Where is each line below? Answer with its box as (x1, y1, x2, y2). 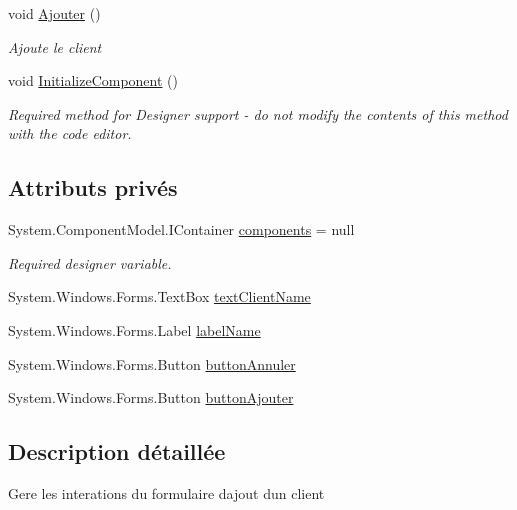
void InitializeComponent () (8, 70, 178, 91)
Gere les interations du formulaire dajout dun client (8, 482, 325, 503)
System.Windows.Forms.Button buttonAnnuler (8, 353, 296, 374)
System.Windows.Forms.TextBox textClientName (8, 286, 311, 307)
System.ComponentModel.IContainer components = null (8, 219, 355, 240)
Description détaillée (8, 436, 226, 467)
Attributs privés (8, 172, 178, 203)
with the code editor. (8, 123, 132, 144)
